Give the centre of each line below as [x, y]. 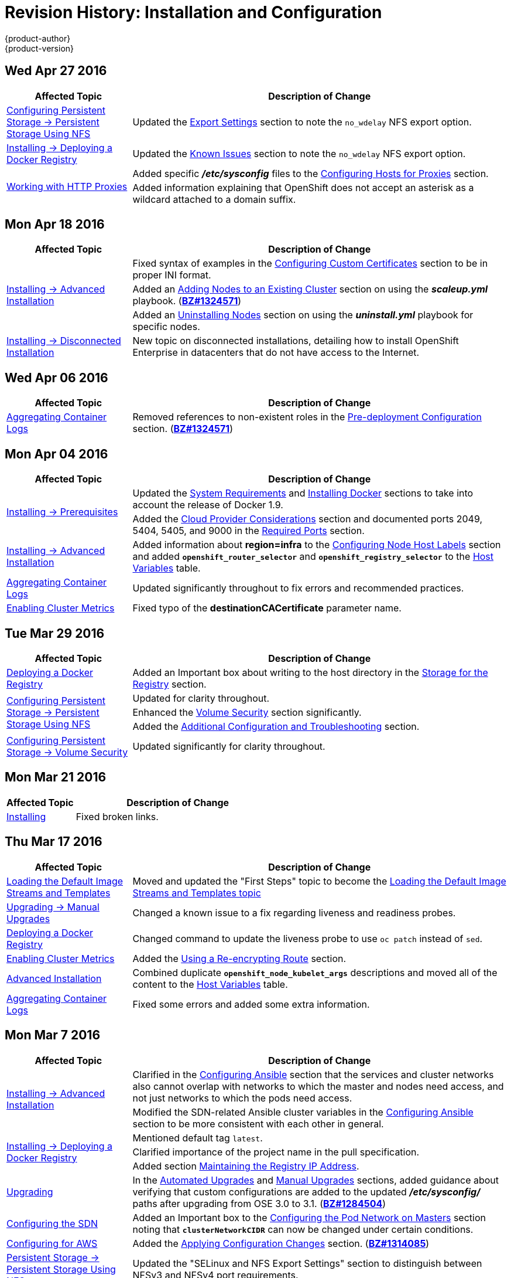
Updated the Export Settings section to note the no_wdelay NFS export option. [302, 122]
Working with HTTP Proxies [67, 186]
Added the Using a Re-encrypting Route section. [239, 958]
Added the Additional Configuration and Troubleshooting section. [276, 726]
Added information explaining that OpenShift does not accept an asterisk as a [303, 187]
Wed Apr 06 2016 [56, 378]
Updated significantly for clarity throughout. [229, 746]
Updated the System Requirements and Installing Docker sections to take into [303, 493]
